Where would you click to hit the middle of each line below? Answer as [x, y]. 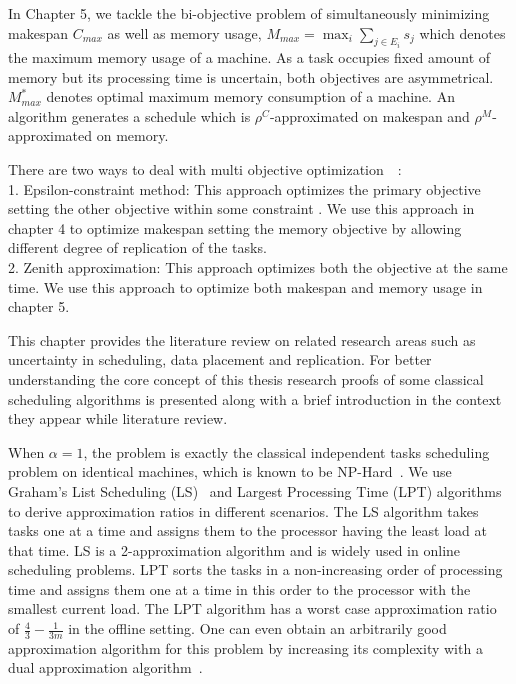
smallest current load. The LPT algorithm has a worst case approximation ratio [252, 608]
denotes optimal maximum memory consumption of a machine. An [250, 96]
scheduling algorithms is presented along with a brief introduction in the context [255, 398]
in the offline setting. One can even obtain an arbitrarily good [257, 628]
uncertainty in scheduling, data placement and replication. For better [220, 359]
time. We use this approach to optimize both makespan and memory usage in [245, 286]
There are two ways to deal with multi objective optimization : [205, 169]
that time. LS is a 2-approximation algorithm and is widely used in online [234, 549]
